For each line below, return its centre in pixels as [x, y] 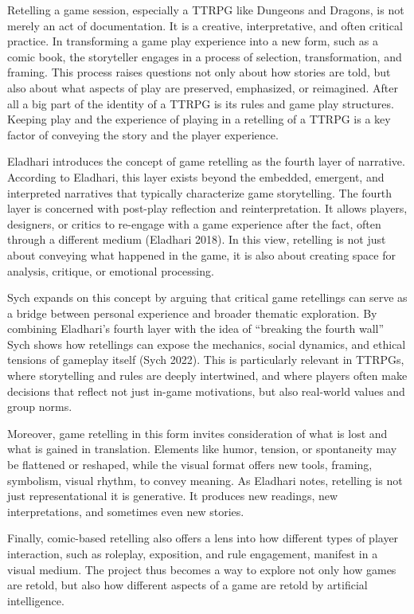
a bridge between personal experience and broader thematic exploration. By [192, 313]
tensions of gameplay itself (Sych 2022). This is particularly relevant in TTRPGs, [206, 360]
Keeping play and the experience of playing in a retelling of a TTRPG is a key [199, 119]
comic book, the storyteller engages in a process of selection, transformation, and [205, 56]
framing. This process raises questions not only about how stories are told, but [199, 72]
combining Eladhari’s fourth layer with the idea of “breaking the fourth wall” [196, 329]
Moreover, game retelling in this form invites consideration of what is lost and [197, 433]
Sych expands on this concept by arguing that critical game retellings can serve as [207, 297]
